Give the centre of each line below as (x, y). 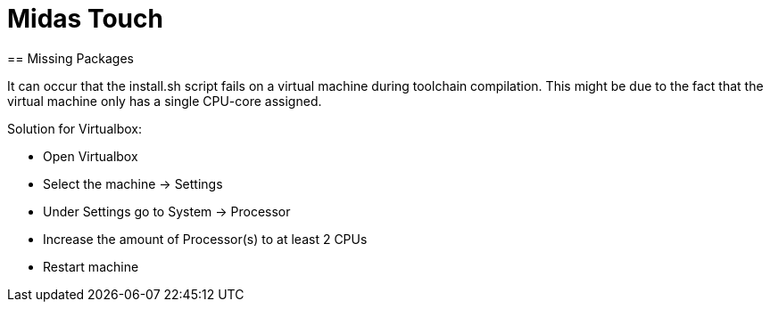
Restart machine (91, 266)
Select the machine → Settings (133, 183)
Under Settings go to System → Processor (167, 211)
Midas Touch (85, 19)
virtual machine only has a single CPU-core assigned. (165, 101)
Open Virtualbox (91, 156)
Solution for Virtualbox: (75, 128)
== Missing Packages (70, 58)
